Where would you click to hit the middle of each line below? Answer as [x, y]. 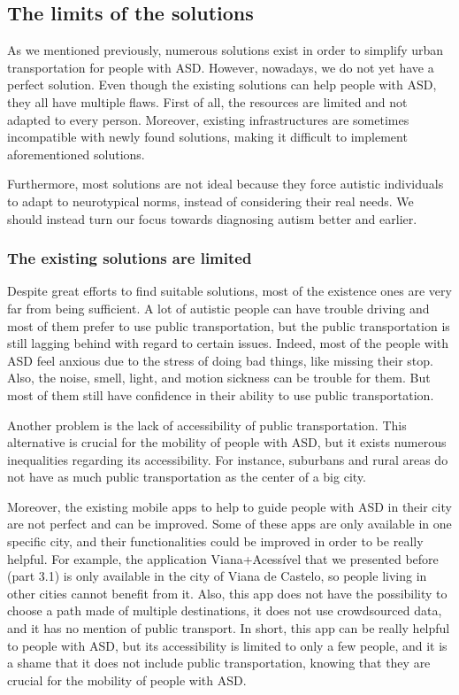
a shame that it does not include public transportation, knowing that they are [219, 663]
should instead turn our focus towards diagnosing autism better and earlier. [212, 218]
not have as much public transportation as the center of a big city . [187, 477]
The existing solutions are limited [130, 258]
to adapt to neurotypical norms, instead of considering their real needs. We [210, 201]
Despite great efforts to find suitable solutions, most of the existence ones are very [229, 291]
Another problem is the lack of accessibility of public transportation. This [207, 425]
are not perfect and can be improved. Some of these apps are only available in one [229, 524]
